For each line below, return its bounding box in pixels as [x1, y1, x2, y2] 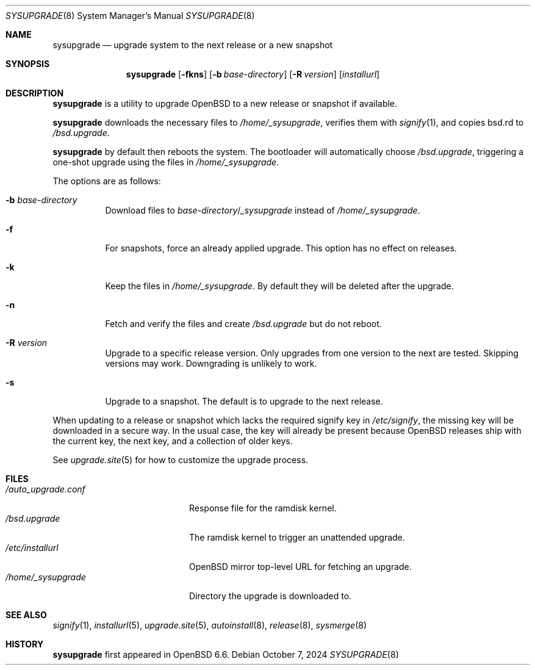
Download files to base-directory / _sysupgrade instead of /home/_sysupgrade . [105, 205, 420, 215]
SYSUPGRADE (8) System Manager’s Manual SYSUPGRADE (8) [5, 10, 255, 21]
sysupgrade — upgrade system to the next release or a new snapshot [52, 40, 333, 50]
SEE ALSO [5, 610, 47, 620]
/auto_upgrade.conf [5, 484, 85, 494]
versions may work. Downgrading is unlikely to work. [105, 358, 317, 369]
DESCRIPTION [5, 88, 64, 98]
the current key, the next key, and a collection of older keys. [52, 436, 293, 446]
